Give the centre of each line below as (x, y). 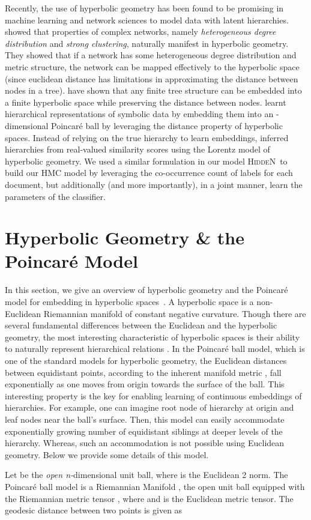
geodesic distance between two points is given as (94, 510)
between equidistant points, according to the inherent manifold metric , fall (143, 372)
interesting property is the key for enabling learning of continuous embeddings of (153, 395)
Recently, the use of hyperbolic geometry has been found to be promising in (144, 8)
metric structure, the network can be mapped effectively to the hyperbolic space (152, 66)
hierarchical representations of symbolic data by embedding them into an (139, 114)
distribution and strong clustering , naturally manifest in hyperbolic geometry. (147, 43)
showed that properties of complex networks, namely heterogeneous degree (140, 32)
